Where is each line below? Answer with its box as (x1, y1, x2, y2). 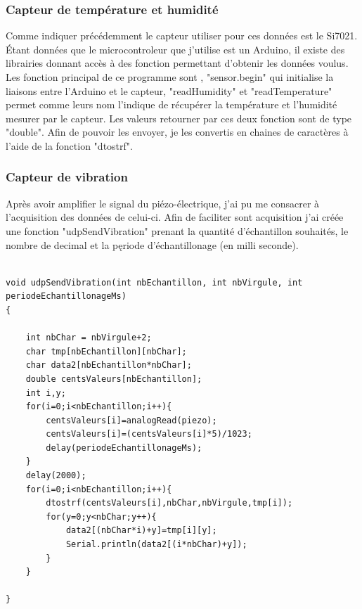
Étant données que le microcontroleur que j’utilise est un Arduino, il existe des (6, 41, 345, 56)
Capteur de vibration (6, 168, 128, 186)
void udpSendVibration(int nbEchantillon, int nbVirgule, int (6, 277, 303, 288)
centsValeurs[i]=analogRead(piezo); (46, 415, 217, 425)
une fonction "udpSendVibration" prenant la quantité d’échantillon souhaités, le (6, 223, 349, 238)
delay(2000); (25, 470, 86, 481)
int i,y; (25, 387, 66, 398)
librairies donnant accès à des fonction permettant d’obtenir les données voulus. (6, 56, 349, 70)
